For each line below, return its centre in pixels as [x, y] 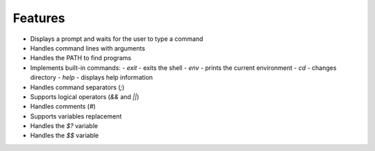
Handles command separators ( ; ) [77, 87]
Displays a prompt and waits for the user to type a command [117, 39]
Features [39, 18]
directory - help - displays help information [91, 78]
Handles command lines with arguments [88, 48]
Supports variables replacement [76, 116]
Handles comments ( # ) [63, 107]
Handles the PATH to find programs [81, 58]
